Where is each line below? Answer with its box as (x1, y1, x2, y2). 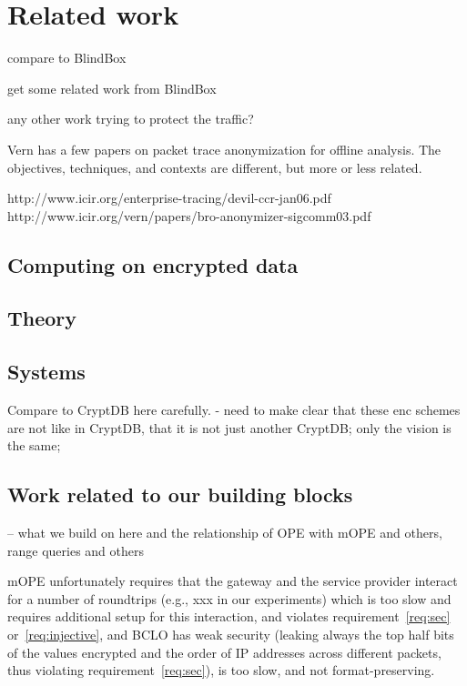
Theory (7, 304, 77, 332)
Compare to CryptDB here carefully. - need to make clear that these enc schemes (7, 400, 461, 419)
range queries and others (7, 540, 144, 560)
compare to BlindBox (7, 48, 127, 67)
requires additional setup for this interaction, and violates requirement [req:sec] (7, 607, 451, 626)
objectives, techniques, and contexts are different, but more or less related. (7, 157, 422, 177)
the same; (7, 436, 61, 455)
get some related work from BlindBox (7, 78, 217, 97)
